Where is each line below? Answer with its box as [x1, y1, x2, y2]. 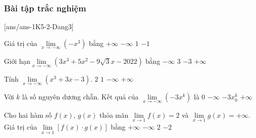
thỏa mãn [99, 109, 129, 120]
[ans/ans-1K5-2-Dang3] [4, 21, 74, 32]
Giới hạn [4, 56, 31, 66]
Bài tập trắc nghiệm [4, 1, 86, 14]
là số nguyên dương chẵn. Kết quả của [22, 92, 139, 102]
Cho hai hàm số [4, 109, 52, 120]
